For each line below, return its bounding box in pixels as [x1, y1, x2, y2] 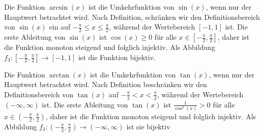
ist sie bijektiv [126, 121, 170, 131]
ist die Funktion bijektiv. [78, 51, 156, 62]
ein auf [49, 21, 71, 32]
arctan [49, 71, 70, 79]
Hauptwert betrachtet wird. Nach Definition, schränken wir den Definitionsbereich [4, 11, 260, 22]
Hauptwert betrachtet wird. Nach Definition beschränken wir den [4, 79, 208, 90]
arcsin [49, 4, 68, 11]
